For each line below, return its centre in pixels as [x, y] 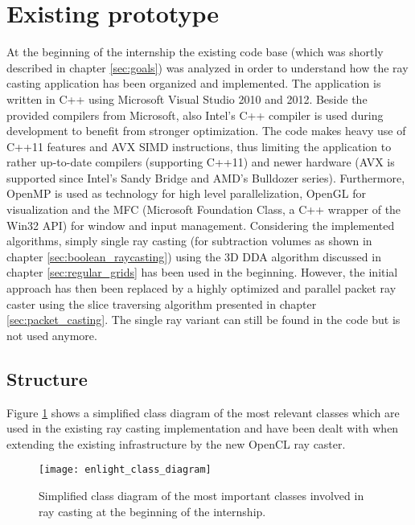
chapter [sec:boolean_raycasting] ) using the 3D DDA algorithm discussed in [194, 256]
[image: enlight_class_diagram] [125, 470]
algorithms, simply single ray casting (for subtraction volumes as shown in [189, 241]
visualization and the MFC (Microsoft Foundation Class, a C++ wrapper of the [204, 209]
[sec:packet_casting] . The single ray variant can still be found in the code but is [203, 320]
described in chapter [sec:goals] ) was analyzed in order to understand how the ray [207, 67]
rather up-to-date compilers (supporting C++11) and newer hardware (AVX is [201, 162]
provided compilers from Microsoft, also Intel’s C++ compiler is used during [195, 115]
